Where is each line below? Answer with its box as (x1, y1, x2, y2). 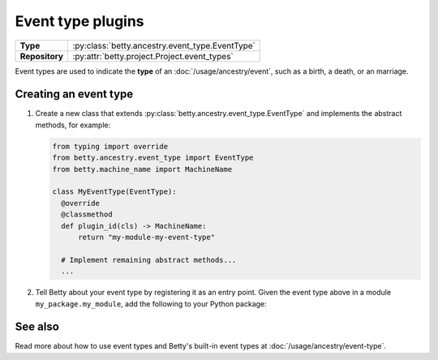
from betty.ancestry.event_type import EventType (52, 153, 254, 162)
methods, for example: (35, 120, 111, 130)
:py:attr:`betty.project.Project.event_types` (72, 50, 234, 62)
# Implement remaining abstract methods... (61, 255, 237, 264)
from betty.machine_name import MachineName (52, 165, 233, 174)
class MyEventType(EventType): (52, 187, 178, 196)
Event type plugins (15, 12, 145, 30)
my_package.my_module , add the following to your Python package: (35, 298, 267, 308)
